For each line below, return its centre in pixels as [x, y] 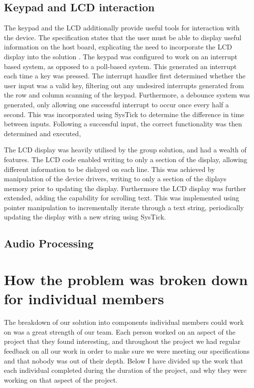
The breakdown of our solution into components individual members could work [124, 322]
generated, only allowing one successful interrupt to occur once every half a [116, 104]
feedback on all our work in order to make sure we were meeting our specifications [127, 351]
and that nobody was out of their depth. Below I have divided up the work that [124, 360]
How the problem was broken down [126, 279]
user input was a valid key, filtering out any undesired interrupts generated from [124, 85]
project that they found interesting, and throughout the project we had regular [122, 341]
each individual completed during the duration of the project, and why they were [125, 370]
